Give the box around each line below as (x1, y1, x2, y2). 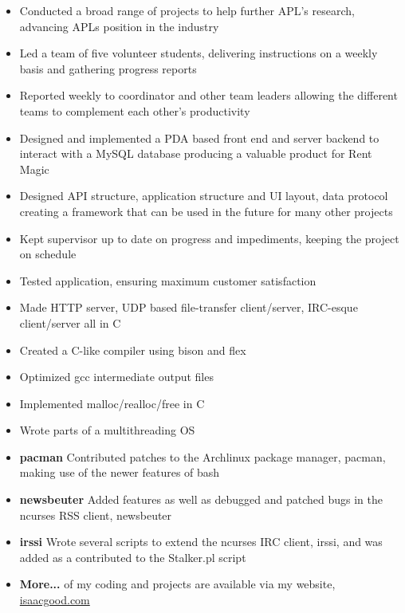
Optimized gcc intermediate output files (19, 368, 214, 385)
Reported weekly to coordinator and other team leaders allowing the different (19, 87, 398, 104)
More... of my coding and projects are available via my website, (19, 576, 336, 592)
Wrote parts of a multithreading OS (19, 422, 195, 438)
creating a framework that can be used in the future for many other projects (19, 202, 393, 219)
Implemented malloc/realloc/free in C (19, 395, 205, 411)
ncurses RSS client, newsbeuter (19, 506, 172, 523)
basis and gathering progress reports (19, 60, 197, 77)
